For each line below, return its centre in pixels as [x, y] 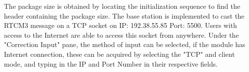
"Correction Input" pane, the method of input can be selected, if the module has [125, 44]
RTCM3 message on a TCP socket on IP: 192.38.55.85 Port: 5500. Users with [121, 25]
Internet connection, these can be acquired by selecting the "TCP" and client [120, 54]
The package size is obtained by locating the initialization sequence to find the [122, 6]
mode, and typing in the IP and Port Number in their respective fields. [111, 63]
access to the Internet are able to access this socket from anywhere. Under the [122, 35]
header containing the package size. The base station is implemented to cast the [124, 15]
